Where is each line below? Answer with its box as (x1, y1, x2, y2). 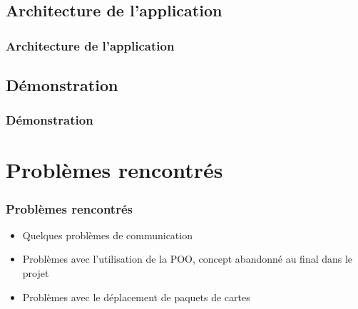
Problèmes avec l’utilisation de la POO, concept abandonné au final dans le (22, 251, 353, 266)
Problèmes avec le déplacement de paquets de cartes (22, 289, 250, 304)
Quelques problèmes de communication (22, 227, 193, 242)
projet (22, 266, 49, 281)
